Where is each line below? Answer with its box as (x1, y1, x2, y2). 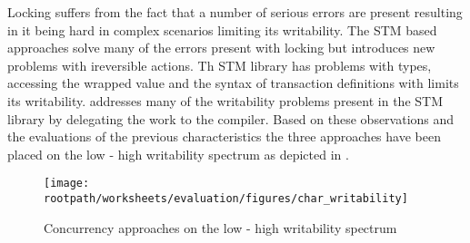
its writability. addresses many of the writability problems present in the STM (7, 91, 444, 110)
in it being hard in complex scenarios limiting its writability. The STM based (7, 20, 437, 39)
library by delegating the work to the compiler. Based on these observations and (7, 109, 455, 128)
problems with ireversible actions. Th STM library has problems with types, (7, 55, 432, 74)
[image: (44, 177, 90, 190)
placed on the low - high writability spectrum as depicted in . (7, 144, 349, 163)
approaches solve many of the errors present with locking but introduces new (7, 38, 435, 57)
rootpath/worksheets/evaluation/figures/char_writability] (44, 192, 408, 205)
